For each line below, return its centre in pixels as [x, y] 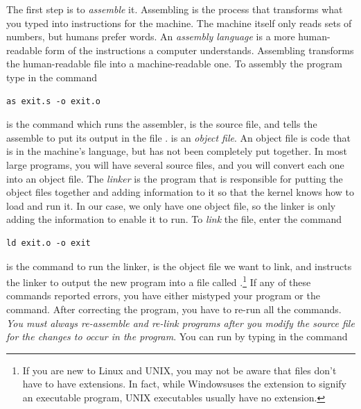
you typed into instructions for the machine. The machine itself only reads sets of [179, 23]
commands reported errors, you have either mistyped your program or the [163, 295]
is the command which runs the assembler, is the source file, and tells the [162, 124]
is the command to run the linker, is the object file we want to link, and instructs [179, 266]
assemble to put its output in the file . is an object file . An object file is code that [179, 137]
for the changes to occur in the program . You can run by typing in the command [177, 336]
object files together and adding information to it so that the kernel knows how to [180, 192]
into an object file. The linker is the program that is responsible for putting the [175, 178]
